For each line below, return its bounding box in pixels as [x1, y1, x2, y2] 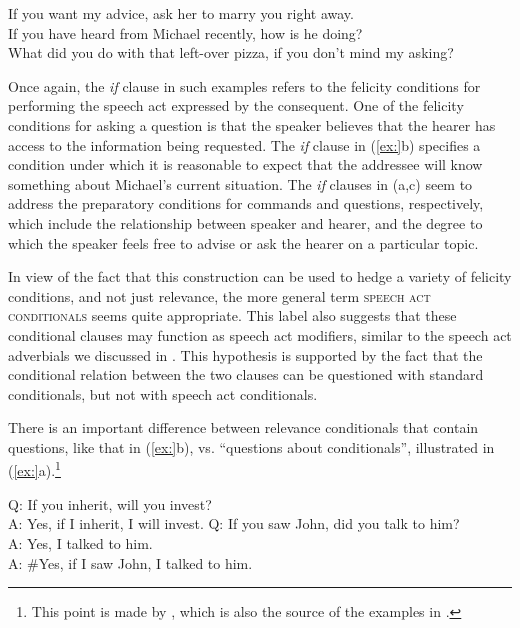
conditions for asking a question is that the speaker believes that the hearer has [8, 114, 496, 135]
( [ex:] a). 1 [8, 457, 61, 481]
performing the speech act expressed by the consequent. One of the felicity [8, 95, 464, 116]
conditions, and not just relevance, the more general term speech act [8, 285, 431, 306]
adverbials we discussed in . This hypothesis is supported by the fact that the [8, 344, 483, 365]
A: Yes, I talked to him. [8, 532, 153, 553]
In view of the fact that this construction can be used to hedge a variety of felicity [8, 266, 512, 287]
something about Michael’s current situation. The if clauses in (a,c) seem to [8, 173, 473, 194]
